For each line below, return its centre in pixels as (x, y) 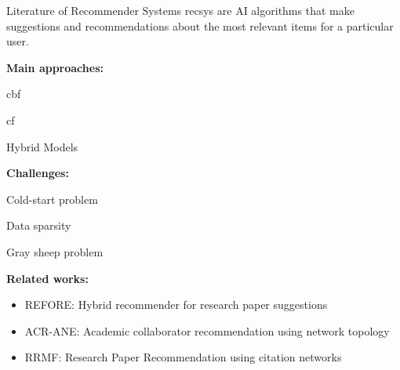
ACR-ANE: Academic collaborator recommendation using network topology (207, 330)
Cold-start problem (52, 199)
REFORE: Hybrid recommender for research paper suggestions (176, 305)
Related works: (47, 278)
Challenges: (38, 173)
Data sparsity (39, 225)
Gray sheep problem (55, 251)
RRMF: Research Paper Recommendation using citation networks (183, 357)
